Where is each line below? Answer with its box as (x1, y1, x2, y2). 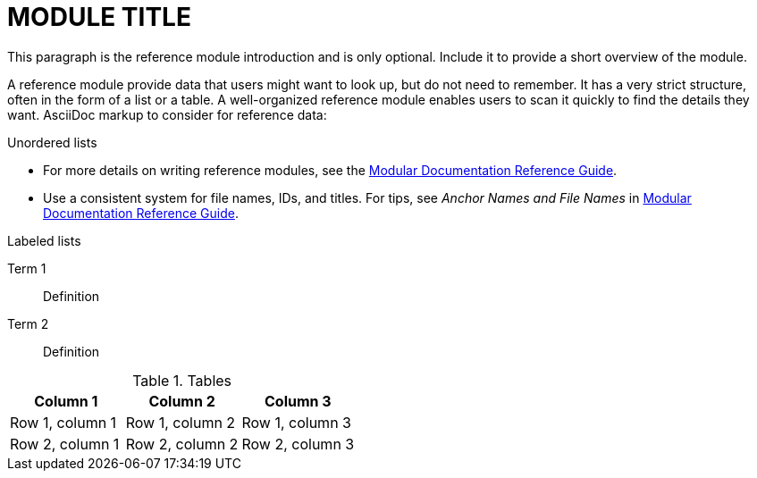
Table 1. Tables (132, 371, 232, 390)
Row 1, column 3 (241, 413, 351, 432)
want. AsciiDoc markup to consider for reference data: (7, 106, 327, 122)
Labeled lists (7, 232, 81, 248)
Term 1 (7, 260, 46, 276)
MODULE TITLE (7, 2, 191, 32)
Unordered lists (7, 134, 97, 150)
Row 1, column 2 (125, 413, 236, 432)
